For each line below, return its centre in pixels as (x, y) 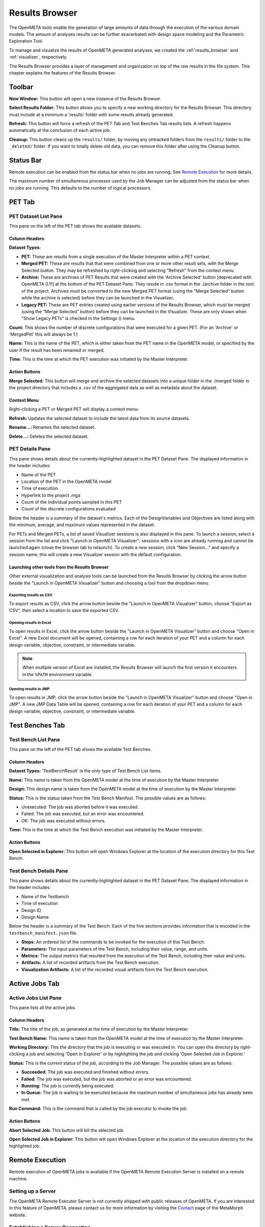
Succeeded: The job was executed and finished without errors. (85, 1072)
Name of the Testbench (45, 896)
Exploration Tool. (26, 41)
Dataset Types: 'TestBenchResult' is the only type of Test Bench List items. (85, 771)
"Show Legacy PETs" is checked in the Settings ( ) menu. (79, 319)
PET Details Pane (30, 449)
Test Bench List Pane (35, 740)
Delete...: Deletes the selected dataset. (49, 436)
